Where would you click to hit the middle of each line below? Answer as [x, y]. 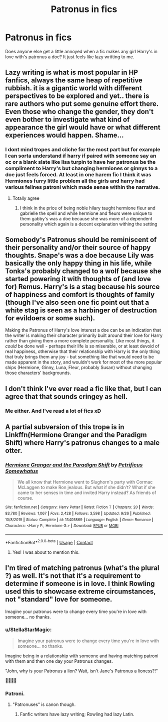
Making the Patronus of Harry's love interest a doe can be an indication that [83, 330]
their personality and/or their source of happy [78, 248]
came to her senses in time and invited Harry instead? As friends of [87, 493]
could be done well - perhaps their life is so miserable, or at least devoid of [82, 346]
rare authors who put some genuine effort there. [82, 104]
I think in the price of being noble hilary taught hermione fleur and [88, 208]
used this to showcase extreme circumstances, [80, 592]
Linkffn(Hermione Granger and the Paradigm [76, 435]
